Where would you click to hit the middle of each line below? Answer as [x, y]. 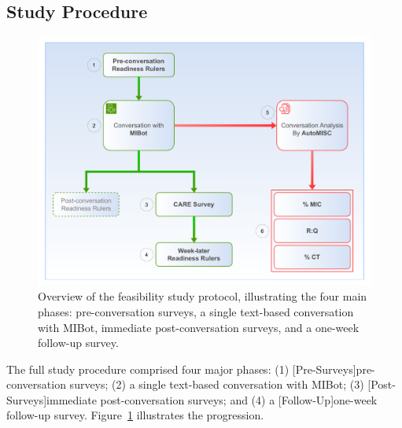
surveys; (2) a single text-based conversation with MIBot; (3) [217, 384]
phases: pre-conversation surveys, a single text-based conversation [196, 311]
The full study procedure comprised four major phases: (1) [148, 369]
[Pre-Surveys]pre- [334, 369]
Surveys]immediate [52, 399]
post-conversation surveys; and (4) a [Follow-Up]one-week [239, 399]
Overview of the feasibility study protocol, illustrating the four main [203, 296]
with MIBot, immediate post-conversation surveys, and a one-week [199, 327]
